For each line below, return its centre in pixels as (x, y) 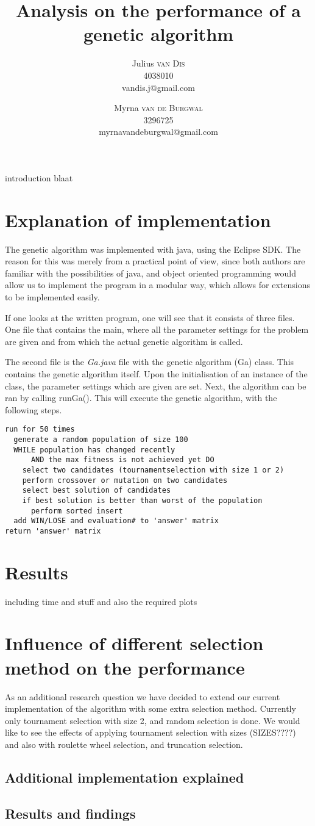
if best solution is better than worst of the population (142, 500)
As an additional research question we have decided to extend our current (143, 696)
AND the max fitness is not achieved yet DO (122, 460)
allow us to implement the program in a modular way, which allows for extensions (157, 285)
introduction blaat (39, 177)
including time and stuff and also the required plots (101, 601)
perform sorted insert (77, 511)
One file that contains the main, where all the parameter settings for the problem (157, 329)
